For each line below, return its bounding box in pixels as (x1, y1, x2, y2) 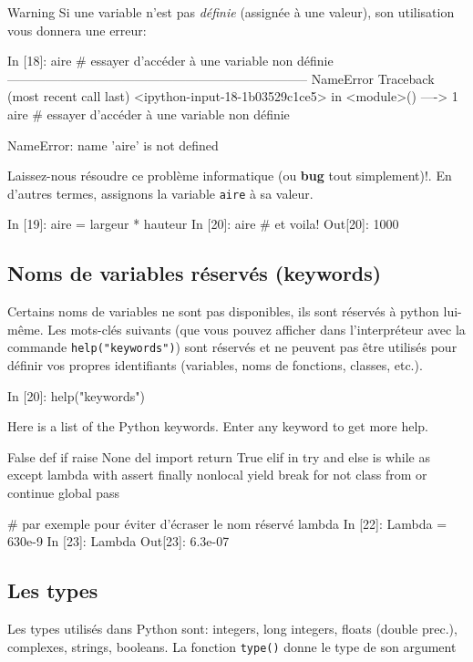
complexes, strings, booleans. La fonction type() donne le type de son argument (7, 636, 457, 656)
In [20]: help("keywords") (7, 386, 145, 405)
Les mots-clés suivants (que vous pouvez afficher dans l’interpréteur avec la (47, 319, 466, 338)
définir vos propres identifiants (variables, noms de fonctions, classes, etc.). (7, 356, 423, 375)
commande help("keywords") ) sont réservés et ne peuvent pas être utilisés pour (7, 337, 458, 357)
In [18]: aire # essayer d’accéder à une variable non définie (7, 51, 334, 70)
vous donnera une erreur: (7, 20, 147, 39)
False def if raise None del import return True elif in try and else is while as (7, 447, 430, 466)
